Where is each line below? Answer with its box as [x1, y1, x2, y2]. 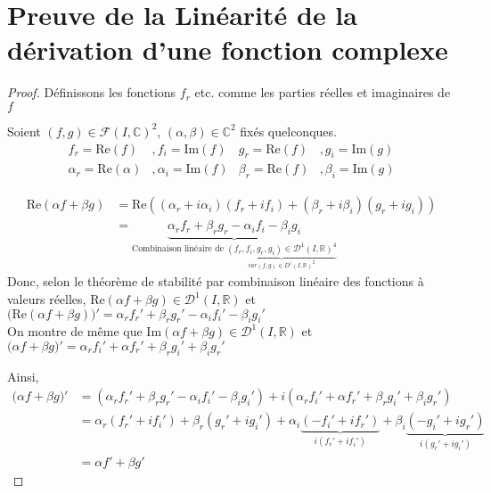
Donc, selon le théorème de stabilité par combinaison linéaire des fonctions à [7, 272, 424, 291]
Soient [7, 121, 41, 140]
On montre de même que [7, 322, 143, 341]
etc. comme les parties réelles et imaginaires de [194, 83, 451, 102]
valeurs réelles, [7, 290, 86, 308]
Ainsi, [7, 366, 39, 385]
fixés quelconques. [240, 121, 337, 140]
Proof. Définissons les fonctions [7, 83, 176, 102]
